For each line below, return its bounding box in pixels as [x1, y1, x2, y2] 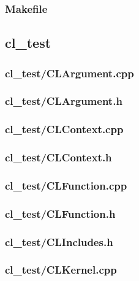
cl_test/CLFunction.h [5, 206, 116, 221]
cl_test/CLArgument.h [5, 93, 122, 109]
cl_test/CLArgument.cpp [5, 65, 134, 80]
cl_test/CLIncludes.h [5, 234, 113, 249]
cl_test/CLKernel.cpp [5, 262, 117, 277]
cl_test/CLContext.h [5, 150, 112, 165]
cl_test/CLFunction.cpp [5, 177, 127, 193]
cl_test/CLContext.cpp [5, 121, 124, 137]
